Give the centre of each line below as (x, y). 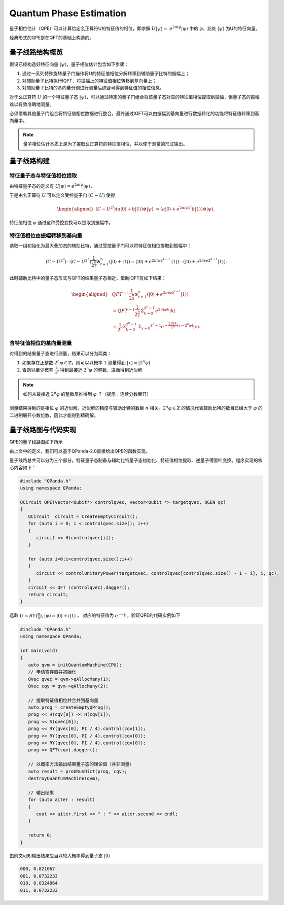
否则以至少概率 (38, 370)
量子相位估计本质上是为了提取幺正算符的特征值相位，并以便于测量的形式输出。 (105, 144)
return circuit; (48, 595)
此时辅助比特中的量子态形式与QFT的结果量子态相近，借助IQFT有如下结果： (88, 278)
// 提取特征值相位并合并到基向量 (63, 700)
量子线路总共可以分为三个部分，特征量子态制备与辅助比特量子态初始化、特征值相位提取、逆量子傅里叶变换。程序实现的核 (136, 460)
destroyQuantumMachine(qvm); (64, 778)
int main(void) (39, 650)
